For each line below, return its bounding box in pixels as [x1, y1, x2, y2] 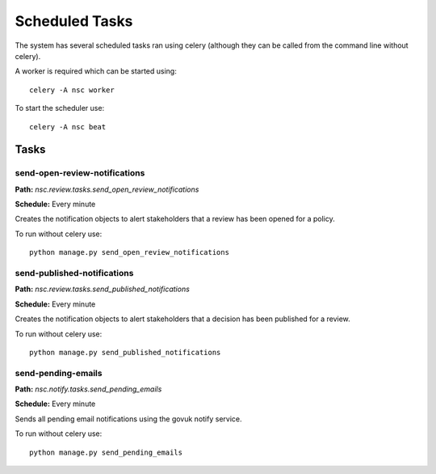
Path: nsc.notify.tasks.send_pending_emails [15, 384, 162, 394]
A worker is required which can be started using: [15, 66, 177, 76]
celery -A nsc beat [29, 122, 107, 131]
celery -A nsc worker [29, 85, 115, 95]
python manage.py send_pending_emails [29, 447, 183, 457]
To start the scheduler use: [15, 104, 105, 113]
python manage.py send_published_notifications [29, 348, 221, 357]
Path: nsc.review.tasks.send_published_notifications [15, 284, 190, 294]
